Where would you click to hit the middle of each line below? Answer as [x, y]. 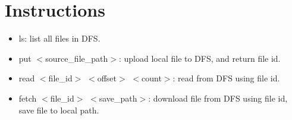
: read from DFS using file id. [226, 78]
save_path [118, 98]
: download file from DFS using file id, [218, 98]
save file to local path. [59, 110]
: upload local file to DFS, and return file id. [200, 58]
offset [107, 78]
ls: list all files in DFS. [59, 38]
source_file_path [77, 58]
